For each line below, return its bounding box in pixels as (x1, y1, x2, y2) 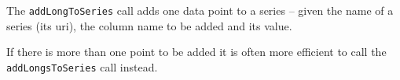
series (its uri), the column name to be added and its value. (6, 17, 292, 33)
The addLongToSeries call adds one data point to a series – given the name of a (6, 2, 394, 18)
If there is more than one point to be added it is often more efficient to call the (6, 43, 387, 60)
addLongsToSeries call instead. (6, 58, 158, 75)
